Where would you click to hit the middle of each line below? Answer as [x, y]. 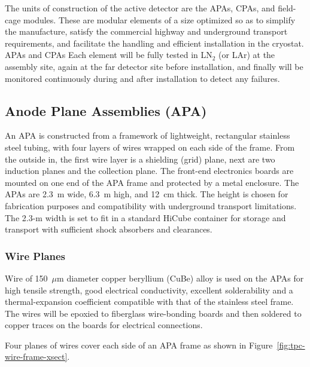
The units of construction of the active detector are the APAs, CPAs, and [140, 8]
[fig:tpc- [291, 345]
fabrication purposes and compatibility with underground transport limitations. [151, 205]
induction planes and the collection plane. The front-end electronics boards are [149, 171]
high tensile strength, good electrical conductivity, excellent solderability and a [149, 290]
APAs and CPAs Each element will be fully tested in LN [109, 55]
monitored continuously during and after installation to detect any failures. [142, 78]
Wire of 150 [26, 278]
